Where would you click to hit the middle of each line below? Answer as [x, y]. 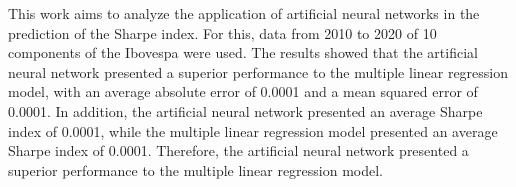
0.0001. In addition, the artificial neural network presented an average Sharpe [245, 110]
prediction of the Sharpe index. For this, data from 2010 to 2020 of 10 [222, 32]
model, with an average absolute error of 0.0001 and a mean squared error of [243, 91]
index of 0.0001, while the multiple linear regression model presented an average [253, 130]
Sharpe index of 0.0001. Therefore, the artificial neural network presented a [238, 150]
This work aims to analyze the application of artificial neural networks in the [244, 13]
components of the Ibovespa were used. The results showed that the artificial [243, 52]
